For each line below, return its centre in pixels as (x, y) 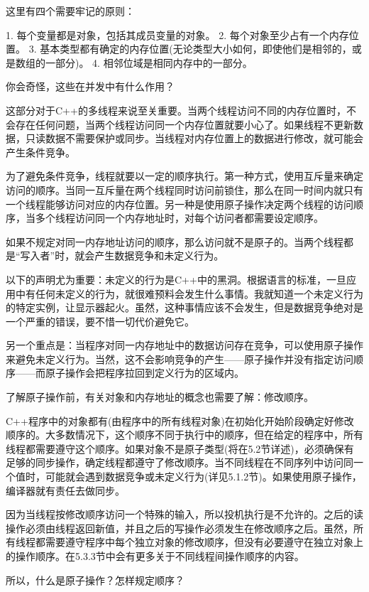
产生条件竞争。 (40, 152)
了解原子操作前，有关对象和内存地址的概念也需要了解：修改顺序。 (160, 397)
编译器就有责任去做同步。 (65, 490)
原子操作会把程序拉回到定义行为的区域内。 (144, 373)
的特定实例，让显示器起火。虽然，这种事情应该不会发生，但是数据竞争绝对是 (184, 307)
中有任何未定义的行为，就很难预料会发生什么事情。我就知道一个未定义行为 (189, 293)
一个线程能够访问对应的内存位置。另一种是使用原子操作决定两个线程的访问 (180, 204)
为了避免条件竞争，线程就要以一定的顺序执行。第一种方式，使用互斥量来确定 (184, 176)
